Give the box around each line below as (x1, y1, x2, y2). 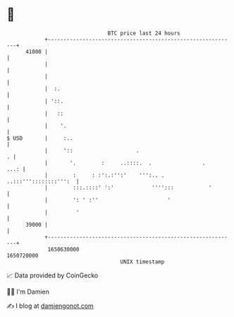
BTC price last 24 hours (107, 30, 180, 37)
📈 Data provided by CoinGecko (6, 271, 99, 280)
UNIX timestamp (120, 258, 165, 265)
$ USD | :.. (6, 134, 73, 142)
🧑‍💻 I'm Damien (6, 287, 50, 296)
